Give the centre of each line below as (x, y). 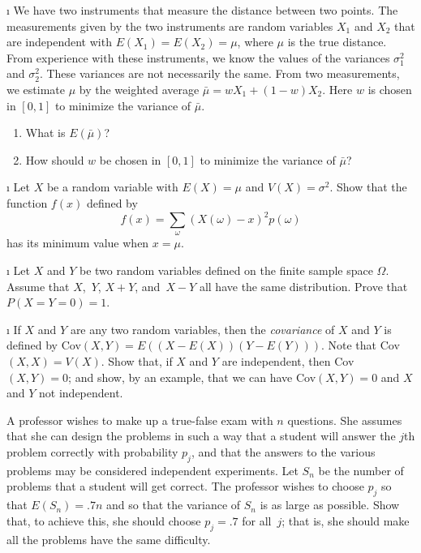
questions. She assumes (345, 420)
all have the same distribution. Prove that (303, 286)
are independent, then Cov (288, 360)
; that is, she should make (346, 520)
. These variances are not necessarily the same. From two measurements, (219, 73)
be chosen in (130, 159)
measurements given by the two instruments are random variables (170, 26)
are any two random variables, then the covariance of (202, 329)
